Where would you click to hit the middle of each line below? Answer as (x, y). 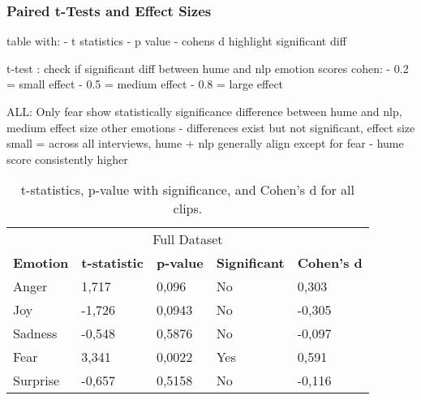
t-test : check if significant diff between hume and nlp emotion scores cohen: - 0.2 (208, 68)
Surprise (37, 381)
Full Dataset (188, 239)
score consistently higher (67, 159)
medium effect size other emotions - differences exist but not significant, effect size (211, 127)
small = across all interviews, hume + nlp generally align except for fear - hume (205, 143)
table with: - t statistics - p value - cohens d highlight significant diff (176, 41)
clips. (188, 209)
